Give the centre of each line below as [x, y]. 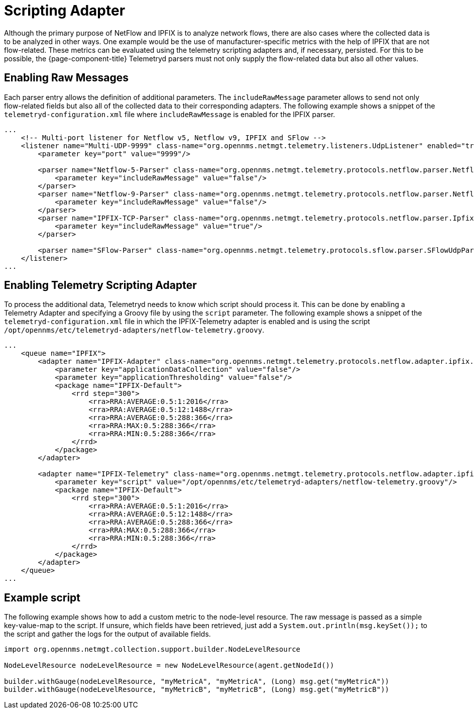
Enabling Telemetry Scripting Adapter [100, 285]
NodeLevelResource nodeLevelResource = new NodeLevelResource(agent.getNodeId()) [169, 666]
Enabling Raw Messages [66, 78]
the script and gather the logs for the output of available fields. [107, 634]
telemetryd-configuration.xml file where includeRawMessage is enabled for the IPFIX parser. [170, 114]
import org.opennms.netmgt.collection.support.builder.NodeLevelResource [152, 649]
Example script [42, 597]
